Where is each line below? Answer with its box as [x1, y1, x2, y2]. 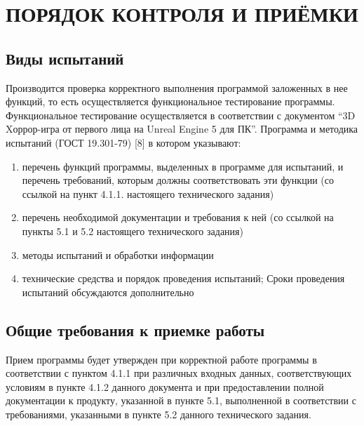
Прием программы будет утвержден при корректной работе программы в [6, 352, 317, 366]
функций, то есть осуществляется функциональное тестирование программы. [6, 94, 335, 109]
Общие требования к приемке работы [6, 319, 265, 340]
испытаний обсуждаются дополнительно [22, 284, 194, 299]
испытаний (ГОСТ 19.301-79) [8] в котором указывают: [6, 135, 241, 149]
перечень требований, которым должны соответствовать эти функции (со [22, 173, 334, 187]
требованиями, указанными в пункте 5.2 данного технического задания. [6, 406, 311, 421]
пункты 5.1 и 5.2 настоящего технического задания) [22, 223, 243, 238]
